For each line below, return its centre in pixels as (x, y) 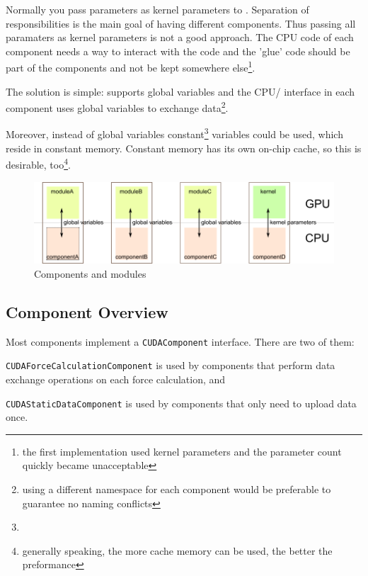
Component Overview (87, 311)
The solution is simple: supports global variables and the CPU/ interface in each (180, 91)
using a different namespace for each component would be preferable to (177, 489)
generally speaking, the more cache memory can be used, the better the (177, 550)
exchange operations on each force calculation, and (116, 379)
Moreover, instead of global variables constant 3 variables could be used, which (174, 133)
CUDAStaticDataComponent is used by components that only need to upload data (181, 403)
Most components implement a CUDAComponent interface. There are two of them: (180, 341)
